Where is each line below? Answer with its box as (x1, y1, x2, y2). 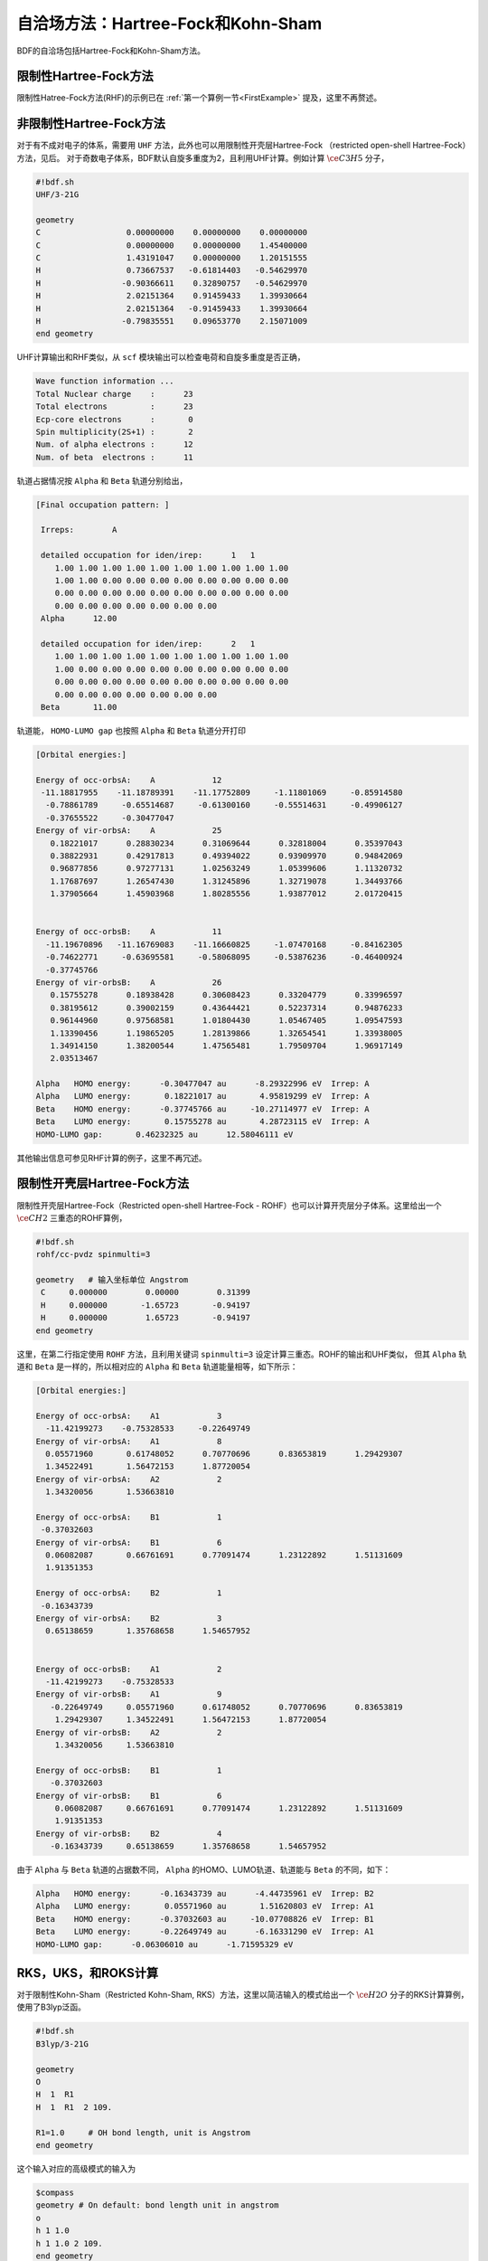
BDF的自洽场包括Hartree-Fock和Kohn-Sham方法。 (16, 45, 206, 56)
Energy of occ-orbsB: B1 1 (35, 1764, 222, 1775)
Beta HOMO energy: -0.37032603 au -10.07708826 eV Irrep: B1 (35, 1914, 375, 1924)
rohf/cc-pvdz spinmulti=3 (35, 1249, 151, 1260)
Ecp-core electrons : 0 (35, 414, 193, 424)
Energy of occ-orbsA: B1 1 (35, 1511, 222, 1522)
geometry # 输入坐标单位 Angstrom (35, 1275, 189, 1285)
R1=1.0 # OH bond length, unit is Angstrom (35, 2127, 250, 2138)
